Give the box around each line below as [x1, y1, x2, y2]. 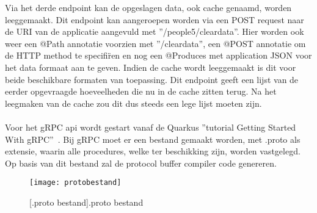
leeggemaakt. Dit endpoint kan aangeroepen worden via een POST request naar [5, 13, 304, 26]
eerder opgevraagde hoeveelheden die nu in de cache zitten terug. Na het [5, 85, 277, 98]
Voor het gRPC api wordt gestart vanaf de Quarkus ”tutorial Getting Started [5, 120, 296, 133]
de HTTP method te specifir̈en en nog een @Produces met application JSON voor [5, 49, 312, 62]
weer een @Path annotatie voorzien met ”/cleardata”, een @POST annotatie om [5, 37, 306, 49]
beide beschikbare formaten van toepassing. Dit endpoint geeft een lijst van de [5, 73, 299, 85]
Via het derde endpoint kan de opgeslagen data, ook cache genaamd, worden [5, 1, 292, 13]
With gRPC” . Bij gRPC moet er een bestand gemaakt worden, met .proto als [5, 132, 301, 145]
